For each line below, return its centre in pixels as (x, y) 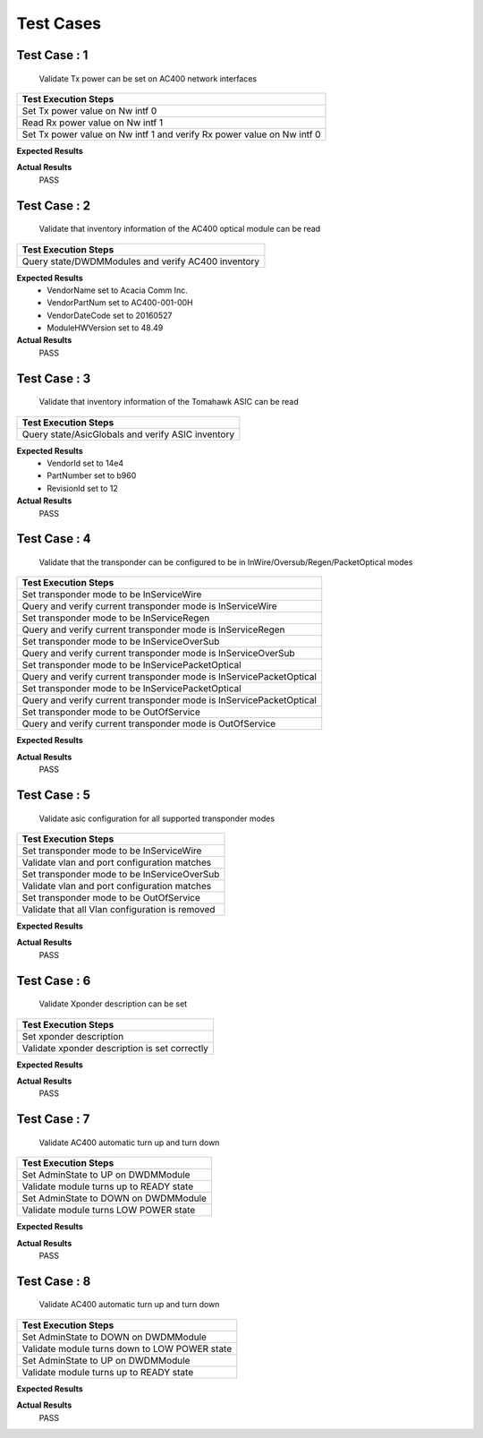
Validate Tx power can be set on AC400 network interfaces (148, 78)
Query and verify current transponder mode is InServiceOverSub (158, 654)
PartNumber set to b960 (92, 475)
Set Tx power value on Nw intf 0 (89, 110)
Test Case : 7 (53, 1119)
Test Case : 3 (54, 378)
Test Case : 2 (54, 205)
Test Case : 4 (54, 539)
